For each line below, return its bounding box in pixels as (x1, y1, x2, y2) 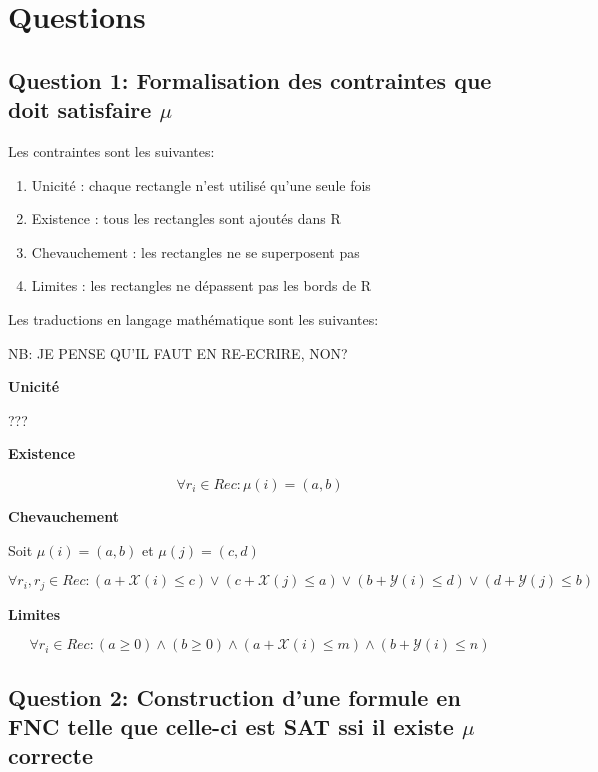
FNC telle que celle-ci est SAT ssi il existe (8, 710, 454, 741)
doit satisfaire (8, 94, 152, 125)
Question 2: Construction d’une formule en (8, 681, 461, 712)
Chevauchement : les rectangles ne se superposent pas (31, 241, 360, 262)
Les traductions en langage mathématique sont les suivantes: (8, 308, 379, 329)
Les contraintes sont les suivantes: (8, 140, 215, 161)
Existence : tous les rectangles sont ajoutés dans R (31, 208, 341, 229)
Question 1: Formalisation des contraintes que (8, 64, 492, 95)
